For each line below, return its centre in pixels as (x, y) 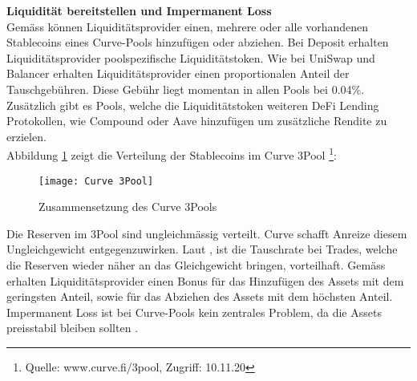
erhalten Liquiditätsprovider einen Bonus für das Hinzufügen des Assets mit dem (205, 280)
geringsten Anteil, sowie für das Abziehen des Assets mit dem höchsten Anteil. (200, 296)
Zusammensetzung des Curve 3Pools (128, 207)
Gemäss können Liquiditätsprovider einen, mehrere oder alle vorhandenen (188, 26)
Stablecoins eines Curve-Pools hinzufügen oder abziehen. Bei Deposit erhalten (198, 42)
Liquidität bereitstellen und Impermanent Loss (139, 10)
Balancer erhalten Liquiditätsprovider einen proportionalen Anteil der (178, 73)
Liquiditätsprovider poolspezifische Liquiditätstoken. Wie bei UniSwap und (191, 57)
